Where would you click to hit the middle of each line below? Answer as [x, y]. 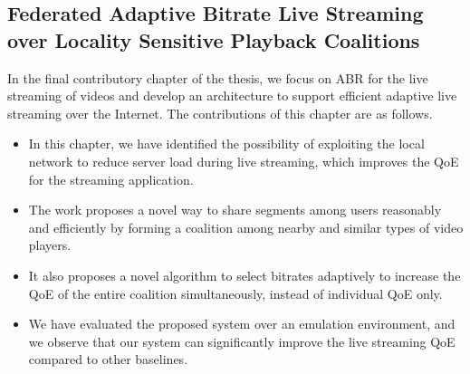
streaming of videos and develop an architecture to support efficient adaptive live [232, 96]
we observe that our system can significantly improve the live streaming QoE [242, 341]
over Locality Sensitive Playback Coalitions [214, 39]
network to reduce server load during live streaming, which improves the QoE [244, 161]
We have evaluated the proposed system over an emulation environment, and [242, 324]
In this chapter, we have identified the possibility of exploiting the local [226, 144]
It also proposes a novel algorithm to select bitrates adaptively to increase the [245, 275]
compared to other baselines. [108, 359]
